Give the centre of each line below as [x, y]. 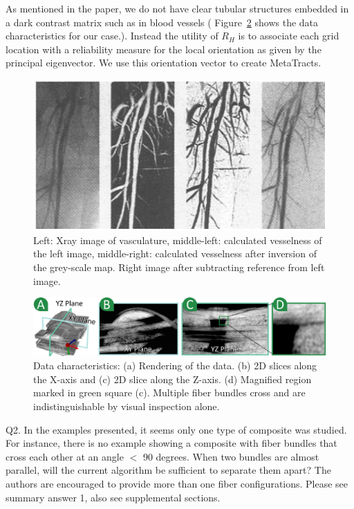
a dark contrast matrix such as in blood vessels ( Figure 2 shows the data [162, 22]
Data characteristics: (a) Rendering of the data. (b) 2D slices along [175, 365]
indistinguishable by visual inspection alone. [127, 406]
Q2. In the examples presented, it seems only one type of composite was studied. [176, 429]
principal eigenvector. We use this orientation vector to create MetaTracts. [164, 63]
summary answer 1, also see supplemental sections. [113, 497]
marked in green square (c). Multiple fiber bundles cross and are [169, 392]
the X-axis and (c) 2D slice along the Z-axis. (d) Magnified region [173, 379]
